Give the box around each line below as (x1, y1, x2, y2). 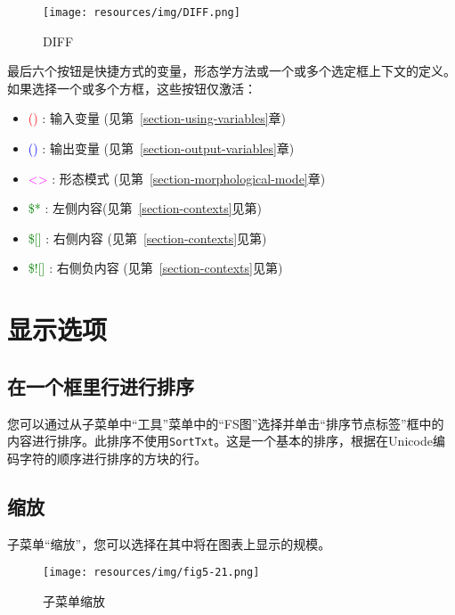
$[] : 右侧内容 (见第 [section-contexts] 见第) (28, 228, 267, 247)
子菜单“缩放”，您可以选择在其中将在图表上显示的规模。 (7, 534, 331, 553)
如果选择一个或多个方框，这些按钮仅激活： (7, 78, 256, 97)
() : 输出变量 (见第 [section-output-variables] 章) (28, 139, 295, 158)
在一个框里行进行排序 (7, 372, 194, 399)
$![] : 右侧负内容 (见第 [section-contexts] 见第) (28, 258, 283, 277)
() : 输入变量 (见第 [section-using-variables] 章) (28, 109, 287, 127)
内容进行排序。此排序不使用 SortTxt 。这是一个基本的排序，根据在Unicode (7, 431, 433, 450)
